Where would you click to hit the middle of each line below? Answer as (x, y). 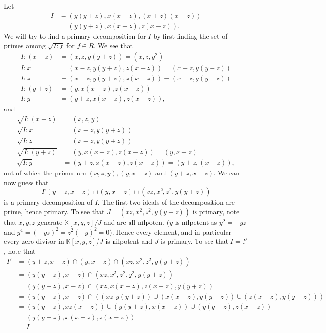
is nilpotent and (129, 241)
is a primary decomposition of (48, 202)
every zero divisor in (34, 241)
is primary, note (216, 211)
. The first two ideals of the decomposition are (166, 202)
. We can (227, 173)
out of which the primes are (45, 173)
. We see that (114, 45)
